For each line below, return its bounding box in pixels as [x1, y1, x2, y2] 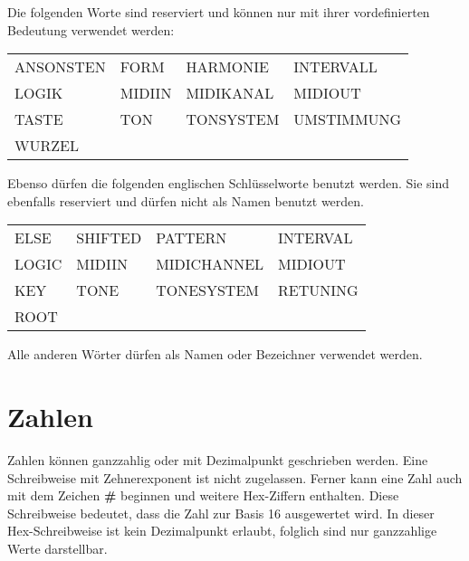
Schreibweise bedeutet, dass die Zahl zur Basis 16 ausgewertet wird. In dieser [7, 503, 435, 522]
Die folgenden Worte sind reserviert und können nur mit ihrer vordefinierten [7, 3, 430, 21]
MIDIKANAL [186, 82, 274, 104]
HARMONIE [186, 56, 269, 78]
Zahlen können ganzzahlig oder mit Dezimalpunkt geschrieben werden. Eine [7, 451, 428, 470]
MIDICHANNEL [156, 253, 264, 275]
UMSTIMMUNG [293, 109, 402, 130]
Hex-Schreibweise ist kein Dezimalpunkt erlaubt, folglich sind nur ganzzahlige [7, 521, 437, 540]
